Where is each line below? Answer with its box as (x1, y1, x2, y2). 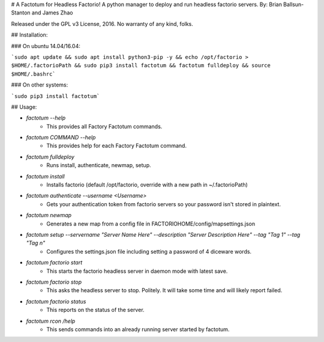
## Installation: (11, 31, 48, 38)
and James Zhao (31, 9, 73, 16)
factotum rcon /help (26, 317, 76, 325)
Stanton (11, 9, 31, 16)
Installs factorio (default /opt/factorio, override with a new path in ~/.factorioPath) (46, 181, 248, 189)
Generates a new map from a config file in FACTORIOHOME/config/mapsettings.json (46, 220, 255, 227)
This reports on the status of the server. (46, 307, 145, 314)
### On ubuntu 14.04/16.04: (11, 42, 81, 49)
